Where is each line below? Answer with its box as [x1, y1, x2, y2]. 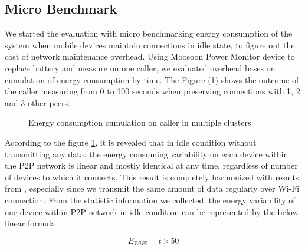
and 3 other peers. [5, 96, 70, 108]
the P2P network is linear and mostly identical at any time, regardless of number [5, 159, 298, 172]
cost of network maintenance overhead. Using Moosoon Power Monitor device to [5, 50, 295, 63]
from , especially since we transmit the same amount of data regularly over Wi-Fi [5, 182, 300, 195]
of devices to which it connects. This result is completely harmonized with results [5, 170, 299, 183]
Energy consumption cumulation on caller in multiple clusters [28, 116, 251, 129]
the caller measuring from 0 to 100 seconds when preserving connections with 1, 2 [5, 85, 300, 97]
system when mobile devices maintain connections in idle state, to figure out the [5, 38, 295, 51]
